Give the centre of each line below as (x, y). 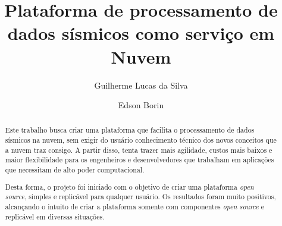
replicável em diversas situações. (55, 216)
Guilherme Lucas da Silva (141, 85)
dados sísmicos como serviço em (141, 33)
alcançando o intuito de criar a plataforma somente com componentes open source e (134, 206)
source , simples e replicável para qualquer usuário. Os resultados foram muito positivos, (140, 197)
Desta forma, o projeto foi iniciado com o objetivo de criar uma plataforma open (129, 186)
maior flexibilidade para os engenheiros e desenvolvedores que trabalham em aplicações (140, 160)
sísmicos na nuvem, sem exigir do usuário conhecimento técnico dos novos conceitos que (141, 140)
